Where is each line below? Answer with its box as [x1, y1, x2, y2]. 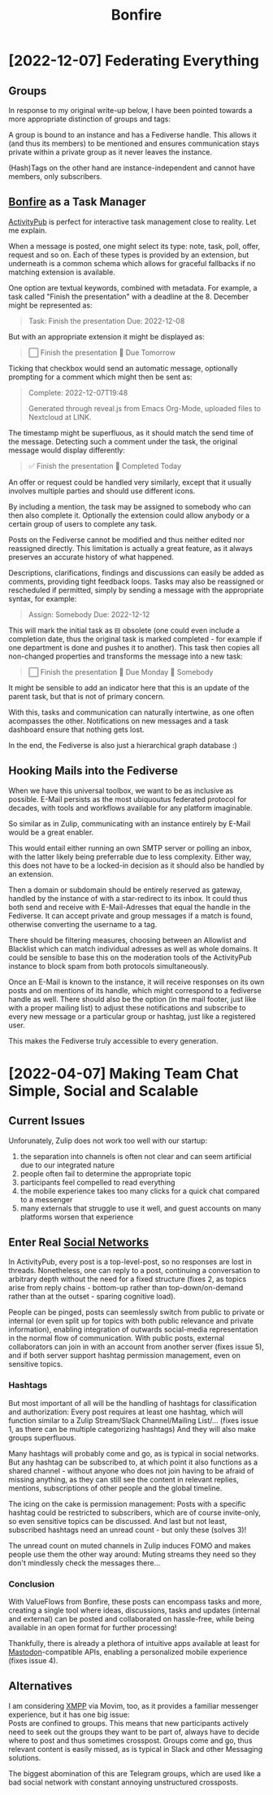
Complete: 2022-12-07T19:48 [28, 387, 128, 397]
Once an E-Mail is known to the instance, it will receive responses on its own [8, 977, 265, 987]
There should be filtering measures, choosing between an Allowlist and [8, 935, 246, 945]
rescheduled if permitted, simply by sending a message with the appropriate [8, 584, 264, 595]
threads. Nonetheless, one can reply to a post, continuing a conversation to [8, 1266, 261, 1276]
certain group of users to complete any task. [8, 519, 157, 528]
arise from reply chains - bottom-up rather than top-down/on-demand [8, 1283, 244, 1293]
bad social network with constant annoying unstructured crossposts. [8, 1777, 239, 1787]
